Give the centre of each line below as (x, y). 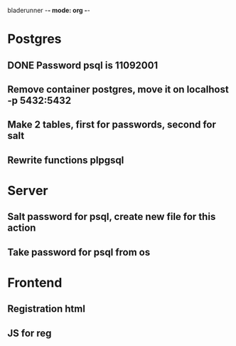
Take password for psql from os (79, 252)
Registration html (46, 309)
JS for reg (29, 333)
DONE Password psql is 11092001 (83, 65)
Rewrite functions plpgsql (66, 160)
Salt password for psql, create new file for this (112, 217)
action (22, 228)
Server (28, 190)
